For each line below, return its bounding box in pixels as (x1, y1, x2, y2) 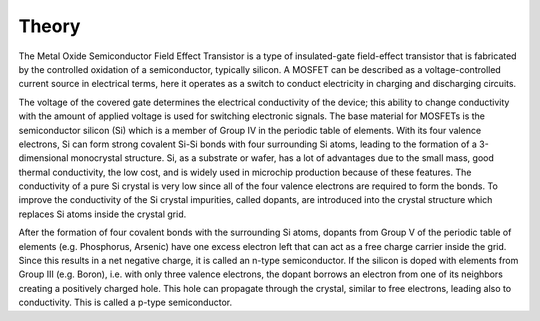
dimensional (18, 152, 69, 164)
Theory (18, 15, 81, 37)
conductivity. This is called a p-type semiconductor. (18, 296, 233, 309)
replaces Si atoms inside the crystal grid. (18, 208, 187, 220)
